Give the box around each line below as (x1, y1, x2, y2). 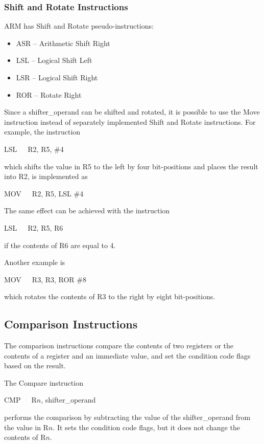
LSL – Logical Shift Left (16, 55, 92, 65)
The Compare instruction (4, 377, 83, 388)
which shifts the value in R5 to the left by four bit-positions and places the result (4, 161, 258, 171)
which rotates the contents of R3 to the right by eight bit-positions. (4, 291, 215, 302)
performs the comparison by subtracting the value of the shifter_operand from (4, 412, 251, 423)
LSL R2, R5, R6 (4, 222, 63, 233)
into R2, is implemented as (4, 171, 88, 182)
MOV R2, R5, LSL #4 (4, 188, 84, 198)
